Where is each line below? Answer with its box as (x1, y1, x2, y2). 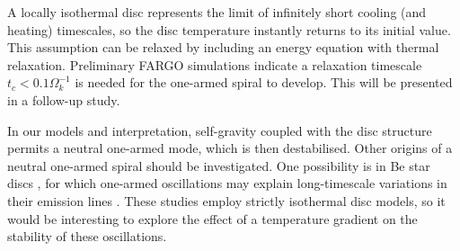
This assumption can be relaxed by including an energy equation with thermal (7, 38, 439, 57)
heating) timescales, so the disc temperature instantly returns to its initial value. (7, 20, 451, 39)
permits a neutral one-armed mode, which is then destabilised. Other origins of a (7, 139, 453, 157)
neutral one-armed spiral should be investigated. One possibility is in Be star (7, 156, 430, 175)
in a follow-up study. (7, 90, 120, 109)
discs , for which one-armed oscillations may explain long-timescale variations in (7, 174, 447, 193)
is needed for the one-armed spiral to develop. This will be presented (75, 73, 453, 92)
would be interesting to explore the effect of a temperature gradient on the (7, 209, 418, 228)
